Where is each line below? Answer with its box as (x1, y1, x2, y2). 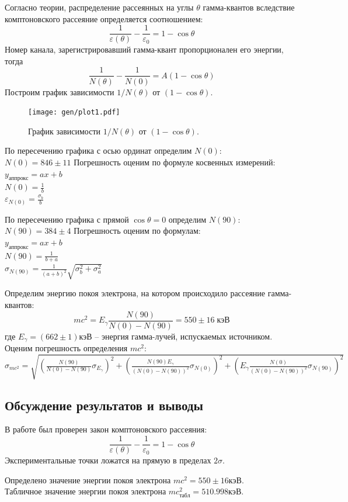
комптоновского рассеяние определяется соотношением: (5, 12, 203, 25)
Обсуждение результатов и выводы (5, 396, 203, 414)
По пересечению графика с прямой (5, 213, 129, 225)
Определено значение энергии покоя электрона (5, 473, 171, 486)
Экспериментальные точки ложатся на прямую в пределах (5, 454, 211, 466)
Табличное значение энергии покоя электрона (5, 485, 166, 497)
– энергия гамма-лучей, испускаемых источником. (95, 330, 273, 342)
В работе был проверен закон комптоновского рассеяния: (5, 423, 207, 435)
